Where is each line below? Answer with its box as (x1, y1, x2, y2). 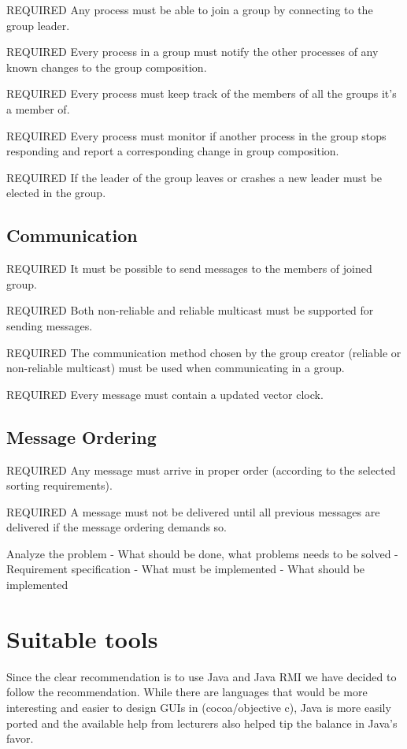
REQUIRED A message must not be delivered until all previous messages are (6, 503, 380, 520)
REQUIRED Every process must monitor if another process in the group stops (6, 127, 387, 143)
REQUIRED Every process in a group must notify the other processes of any (6, 43, 379, 60)
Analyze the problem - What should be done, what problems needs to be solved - (6, 545, 398, 561)
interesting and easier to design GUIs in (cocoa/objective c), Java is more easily (6, 699, 391, 715)
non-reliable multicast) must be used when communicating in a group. (6, 360, 345, 376)
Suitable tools (6, 622, 158, 654)
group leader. (6, 17, 70, 33)
